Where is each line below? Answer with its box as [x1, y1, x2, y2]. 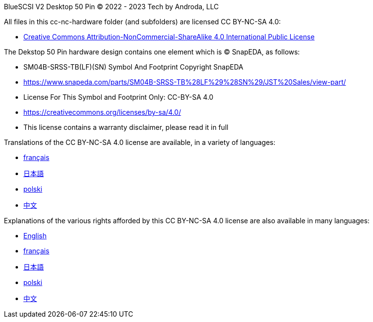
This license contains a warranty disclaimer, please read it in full [23, 123, 229, 131]
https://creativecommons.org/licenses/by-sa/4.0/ [23, 108, 181, 116]
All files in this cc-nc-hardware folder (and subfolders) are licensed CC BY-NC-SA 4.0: [4, 18, 281, 26]
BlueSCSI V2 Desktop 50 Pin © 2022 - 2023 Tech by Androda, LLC [4, 2, 219, 11]
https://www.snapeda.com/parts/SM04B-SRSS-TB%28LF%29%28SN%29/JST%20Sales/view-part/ [23, 78, 346, 86]
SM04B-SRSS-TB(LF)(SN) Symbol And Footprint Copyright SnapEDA [23, 63, 244, 71]
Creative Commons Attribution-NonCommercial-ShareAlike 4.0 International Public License [23, 33, 315, 41]
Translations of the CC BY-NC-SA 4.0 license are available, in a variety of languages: [4, 138, 276, 146]
